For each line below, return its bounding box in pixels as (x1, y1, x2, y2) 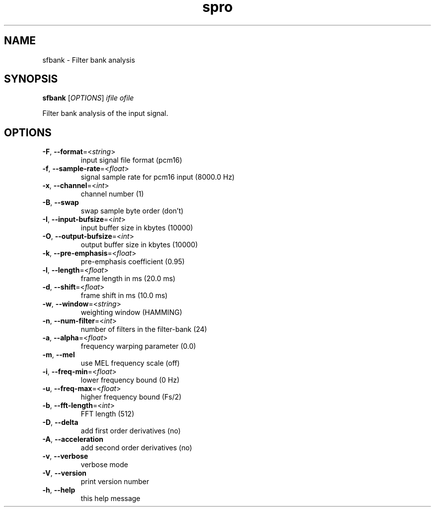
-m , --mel (42, 350, 75, 359)
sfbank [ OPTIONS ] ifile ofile (42, 94, 134, 102)
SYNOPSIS (4, 73, 58, 86)
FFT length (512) (80, 409, 135, 418)
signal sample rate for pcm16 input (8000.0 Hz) (80, 173, 235, 182)
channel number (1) (80, 190, 144, 199)
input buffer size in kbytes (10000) (80, 223, 193, 232)
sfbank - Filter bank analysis (42, 55, 135, 64)
